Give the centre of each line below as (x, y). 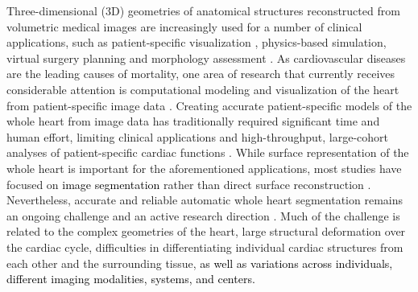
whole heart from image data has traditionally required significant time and (193, 121)
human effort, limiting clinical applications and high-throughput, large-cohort (197, 136)
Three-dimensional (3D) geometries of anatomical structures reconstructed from (203, 10)
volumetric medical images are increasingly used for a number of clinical (184, 26)
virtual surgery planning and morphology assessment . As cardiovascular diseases (206, 58)
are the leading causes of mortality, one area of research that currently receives (201, 74)
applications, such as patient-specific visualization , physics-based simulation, (197, 42)
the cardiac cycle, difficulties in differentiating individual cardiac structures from (205, 247)
